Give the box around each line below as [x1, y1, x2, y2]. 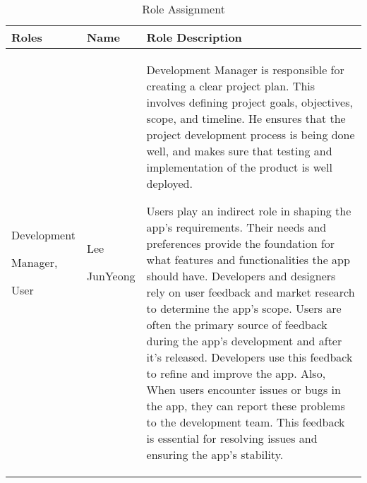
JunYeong [86, 268, 136, 284]
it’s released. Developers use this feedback [146, 349, 353, 365]
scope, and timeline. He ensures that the [146, 110, 346, 126]
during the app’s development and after [146, 333, 342, 349]
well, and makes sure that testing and [146, 143, 332, 159]
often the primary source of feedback [146, 316, 327, 333]
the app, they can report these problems [146, 398, 345, 414]
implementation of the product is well [146, 159, 332, 175]
